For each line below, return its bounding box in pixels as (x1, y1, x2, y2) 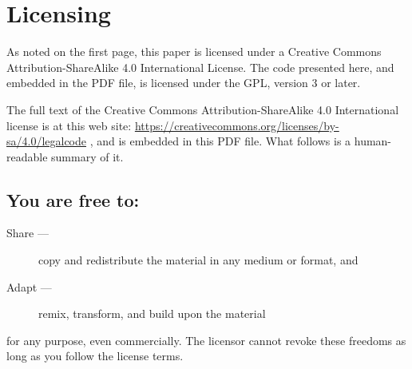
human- (354, 133, 392, 149)
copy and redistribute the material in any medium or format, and (38, 252, 359, 268)
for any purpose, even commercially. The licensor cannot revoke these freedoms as (6, 331, 406, 348)
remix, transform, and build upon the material (38, 305, 266, 322)
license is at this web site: (6, 117, 132, 133)
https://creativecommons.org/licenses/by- (134, 117, 339, 133)
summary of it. (51, 148, 124, 165)
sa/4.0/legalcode (6, 133, 87, 149)
